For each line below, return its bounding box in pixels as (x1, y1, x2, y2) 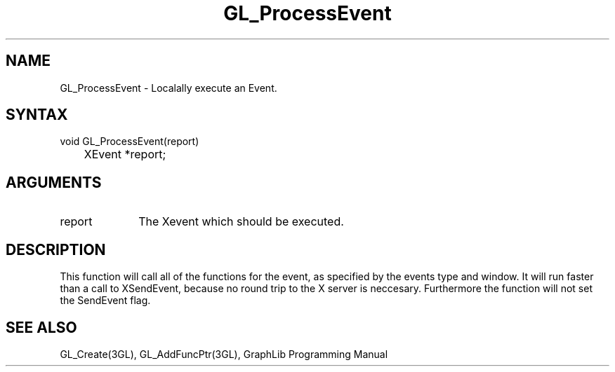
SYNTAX (6, 106, 68, 124)
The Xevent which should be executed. (138, 214, 344, 229)
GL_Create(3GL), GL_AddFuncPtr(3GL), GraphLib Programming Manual (60, 347, 388, 360)
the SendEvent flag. (60, 294, 151, 307)
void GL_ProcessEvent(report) (60, 135, 199, 148)
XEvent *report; (84, 147, 166, 162)
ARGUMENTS (6, 173, 102, 191)
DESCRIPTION (6, 240, 106, 259)
